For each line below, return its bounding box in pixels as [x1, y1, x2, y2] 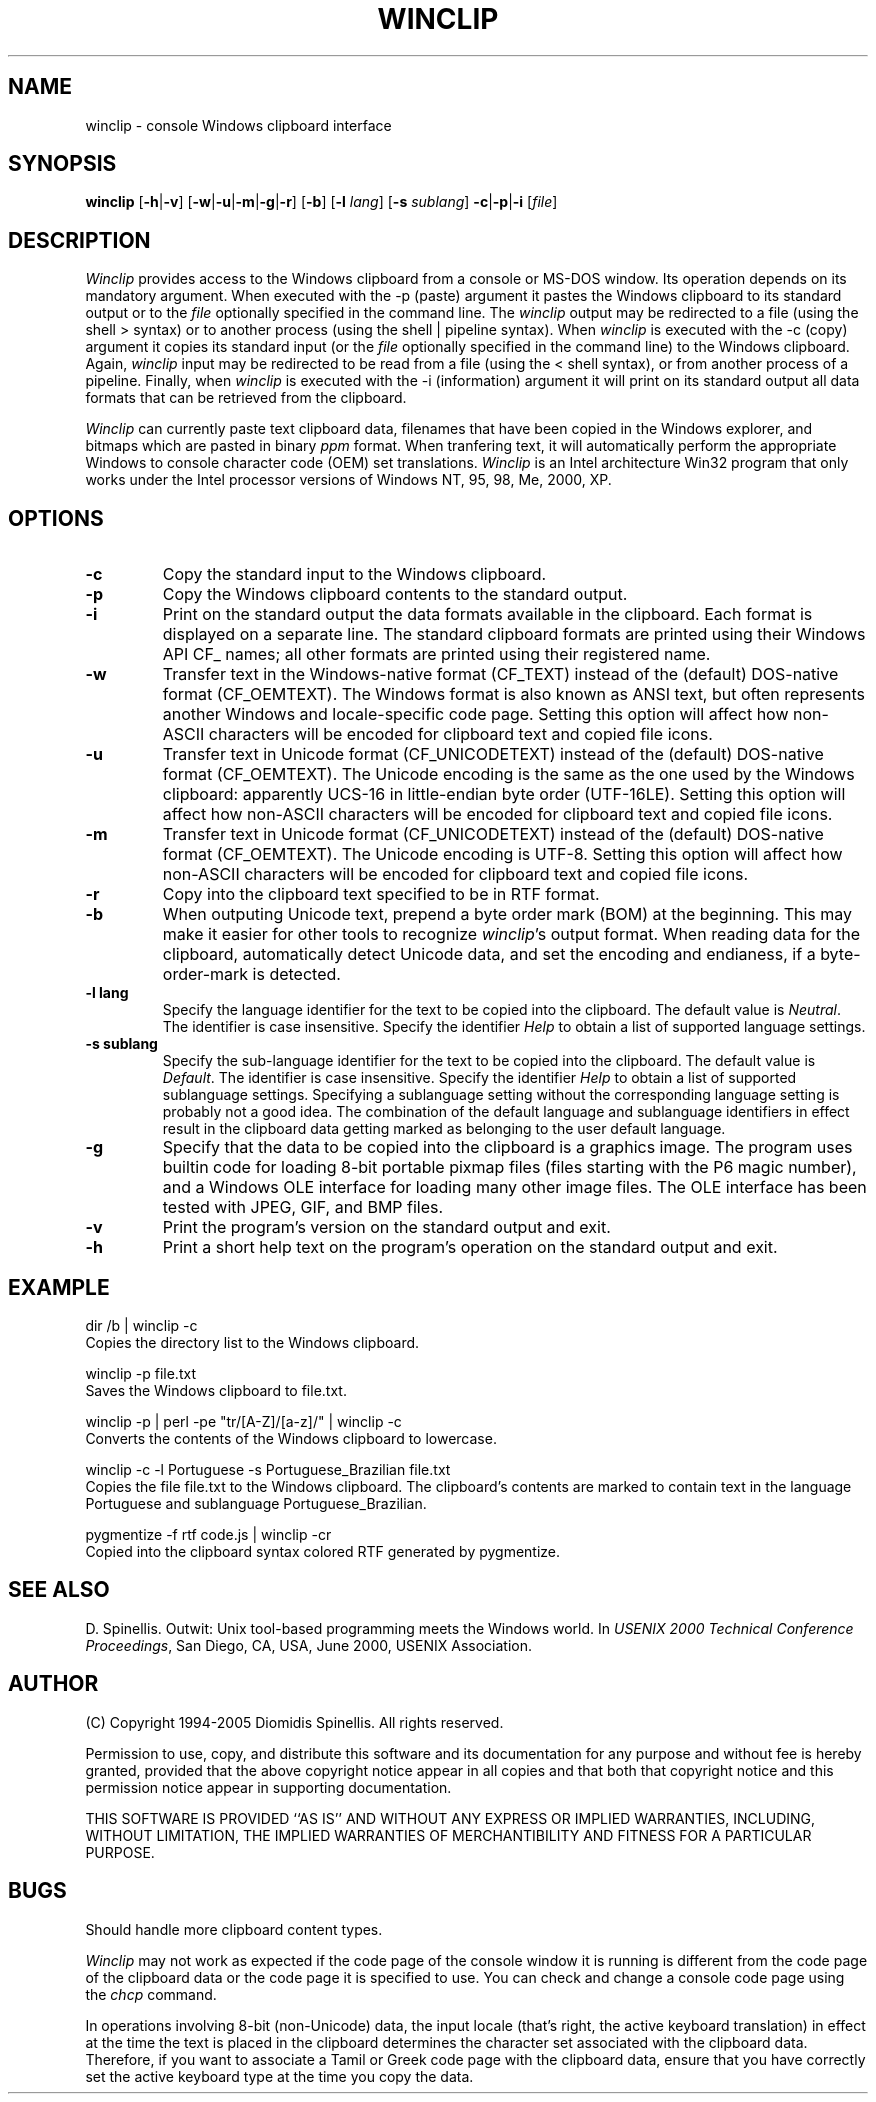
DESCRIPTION [8, 227, 151, 253]
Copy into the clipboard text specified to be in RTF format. [162, 884, 600, 905]
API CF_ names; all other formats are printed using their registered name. [162, 644, 711, 665]
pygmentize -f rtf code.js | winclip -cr [85, 1525, 332, 1543]
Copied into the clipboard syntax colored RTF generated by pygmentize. [85, 1542, 561, 1560]
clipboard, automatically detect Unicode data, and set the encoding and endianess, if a [162, 944, 816, 965]
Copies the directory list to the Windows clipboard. [85, 1333, 420, 1351]
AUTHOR [8, 1671, 99, 1697]
